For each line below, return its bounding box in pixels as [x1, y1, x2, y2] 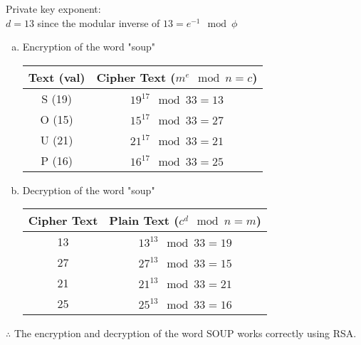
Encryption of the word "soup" [22, 39, 156, 54]
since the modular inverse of [37, 15, 160, 30]
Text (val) [28, 68, 85, 85]
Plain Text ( [109, 212, 179, 229]
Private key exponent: [6, 1, 101, 16]
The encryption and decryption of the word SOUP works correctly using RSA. [14, 326, 357, 341]
